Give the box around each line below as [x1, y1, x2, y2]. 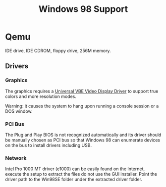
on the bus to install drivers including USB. [5, 142, 92, 148]
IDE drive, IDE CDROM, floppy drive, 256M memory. [5, 47, 111, 53]
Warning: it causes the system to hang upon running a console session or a [5, 103, 159, 109]
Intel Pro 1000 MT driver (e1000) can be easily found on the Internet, [5, 166, 145, 172]
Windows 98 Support [38, 3, 128, 15]
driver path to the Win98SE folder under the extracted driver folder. [5, 177, 143, 183]
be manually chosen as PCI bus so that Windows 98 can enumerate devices [5, 137, 161, 143]
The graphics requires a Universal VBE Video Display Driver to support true [5, 88, 159, 94]
